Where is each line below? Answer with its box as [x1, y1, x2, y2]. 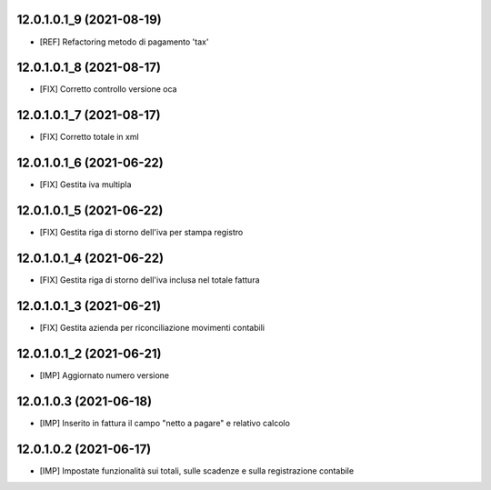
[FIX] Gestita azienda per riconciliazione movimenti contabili [39, 322, 266, 333]
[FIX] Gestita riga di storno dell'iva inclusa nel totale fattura [39, 275, 260, 285]
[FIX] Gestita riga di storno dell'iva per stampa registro [39, 227, 244, 238]
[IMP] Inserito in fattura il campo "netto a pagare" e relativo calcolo [39, 417, 291, 428]
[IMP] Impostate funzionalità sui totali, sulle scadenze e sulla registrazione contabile [39, 465, 355, 476]
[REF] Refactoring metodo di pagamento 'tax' [39, 36, 209, 47]
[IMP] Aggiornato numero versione [39, 369, 170, 381]
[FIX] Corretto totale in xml [39, 132, 140, 143]
